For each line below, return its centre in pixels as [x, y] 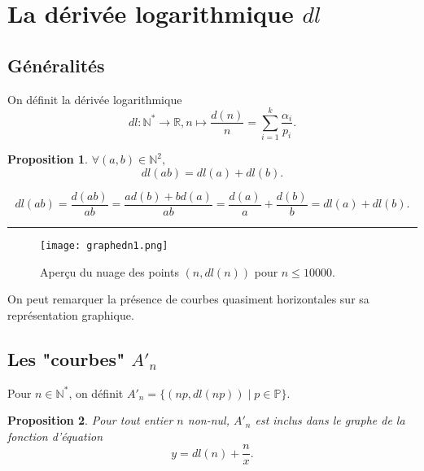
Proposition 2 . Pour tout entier [90, 420]
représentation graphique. [71, 314]
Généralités [56, 65]
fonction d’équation [55, 436]
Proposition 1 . [48, 159]
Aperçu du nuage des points [109, 271]
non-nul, [208, 420]
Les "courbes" [66, 358]
